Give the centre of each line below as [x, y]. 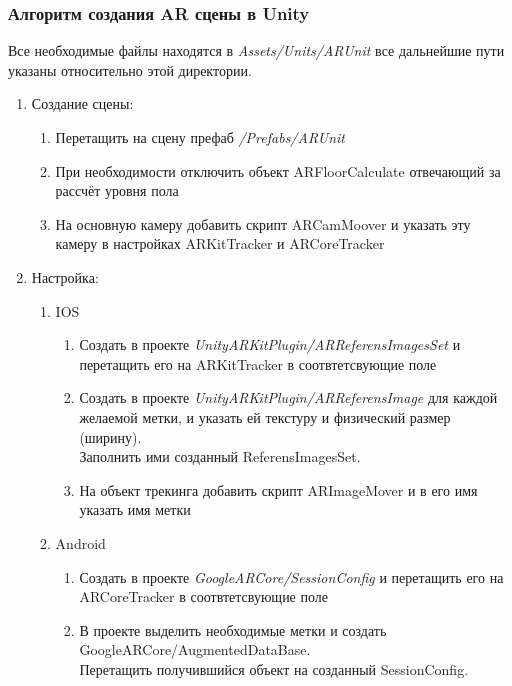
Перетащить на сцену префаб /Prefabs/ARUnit [200, 137]
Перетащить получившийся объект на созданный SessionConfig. [274, 668]
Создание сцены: [82, 103]
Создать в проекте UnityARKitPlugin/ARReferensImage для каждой [288, 397]
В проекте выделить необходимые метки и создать [233, 629]
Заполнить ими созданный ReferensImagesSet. [220, 456]
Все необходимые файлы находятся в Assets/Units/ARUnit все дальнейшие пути [256, 50]
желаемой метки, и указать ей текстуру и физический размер [265, 416]
